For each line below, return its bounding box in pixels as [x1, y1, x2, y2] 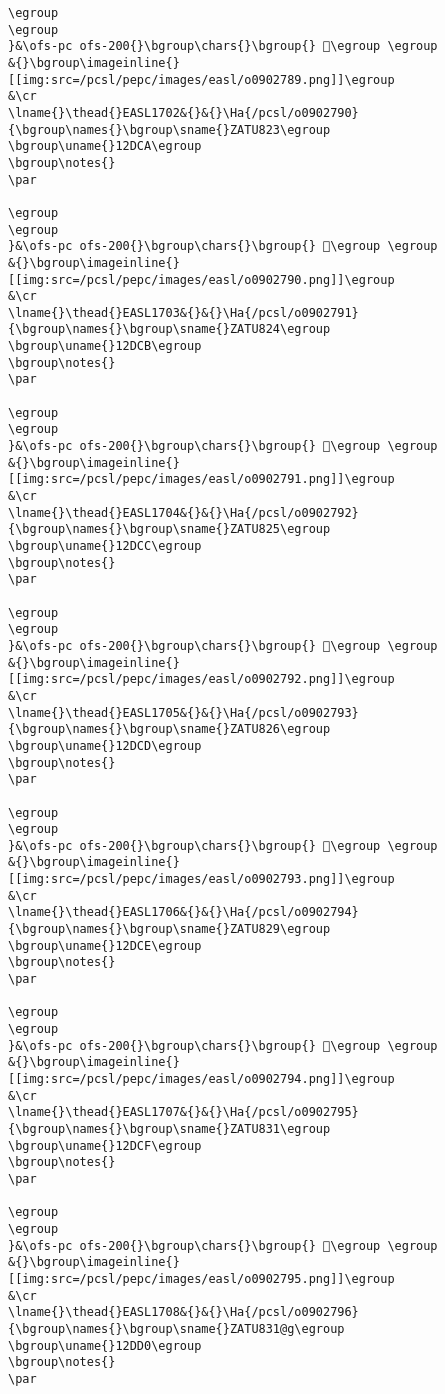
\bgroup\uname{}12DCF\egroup [8, 1138, 202, 1153]
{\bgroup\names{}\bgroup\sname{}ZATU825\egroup [8, 522, 331, 537]
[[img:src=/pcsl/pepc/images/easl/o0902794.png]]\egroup [8, 1072, 395, 1086]
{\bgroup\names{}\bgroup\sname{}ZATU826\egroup [8, 722, 331, 737]
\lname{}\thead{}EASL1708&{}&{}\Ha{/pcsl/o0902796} [8, 1305, 359, 1320]
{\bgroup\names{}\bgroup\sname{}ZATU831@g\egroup [8, 1321, 345, 1336]
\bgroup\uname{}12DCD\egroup [8, 738, 202, 753]
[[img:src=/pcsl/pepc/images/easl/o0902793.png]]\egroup [8, 872, 395, 887]
